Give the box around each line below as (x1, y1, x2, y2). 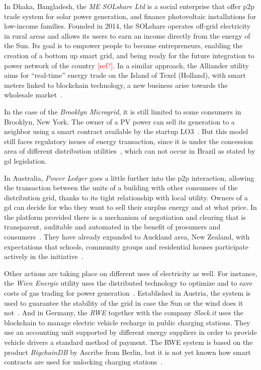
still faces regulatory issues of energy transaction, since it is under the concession (4, 136, 253, 146)
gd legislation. (4, 155, 47, 166)
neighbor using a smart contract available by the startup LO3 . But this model (4, 126, 248, 137)
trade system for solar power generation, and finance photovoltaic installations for (4, 11, 256, 21)
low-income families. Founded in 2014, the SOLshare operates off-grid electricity (4, 21, 250, 31)
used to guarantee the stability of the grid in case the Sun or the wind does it (4, 297, 243, 308)
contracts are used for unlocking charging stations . (4, 356, 163, 367)
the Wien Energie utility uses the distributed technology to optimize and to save (4, 278, 252, 288)
